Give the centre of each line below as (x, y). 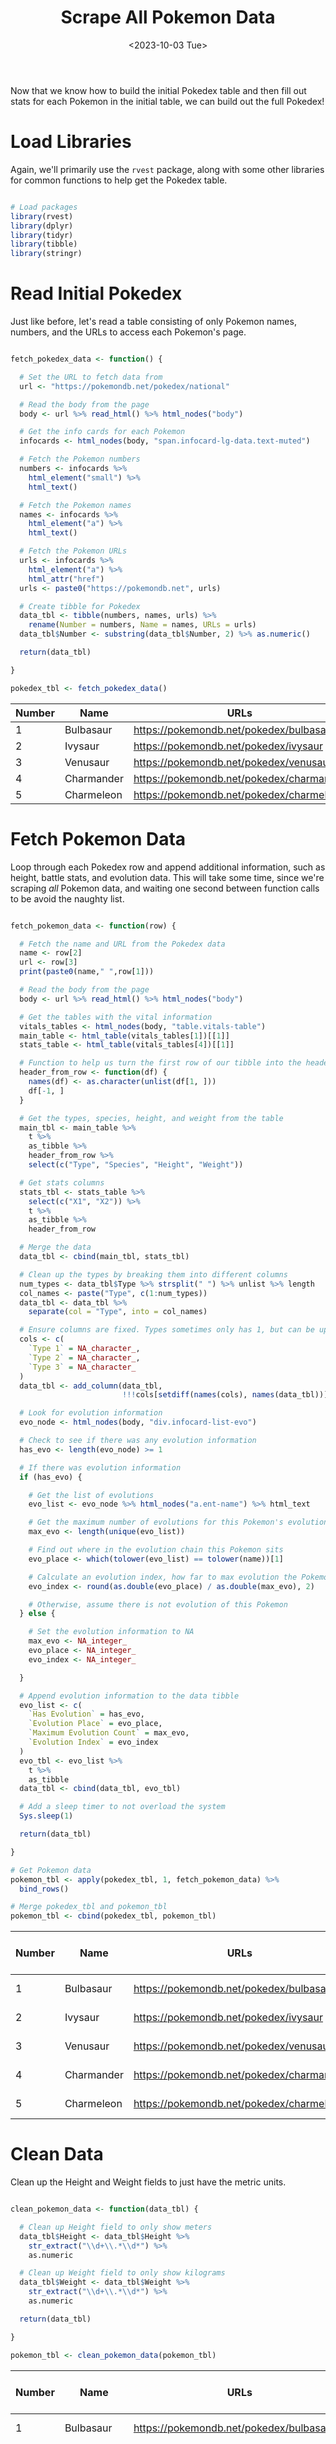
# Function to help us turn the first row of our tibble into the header (176, 1063)
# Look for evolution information (91, 1413)
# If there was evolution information (100, 1467)
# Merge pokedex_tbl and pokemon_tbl (89, 1907)
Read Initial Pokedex (96, 293)
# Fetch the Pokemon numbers (80, 459)
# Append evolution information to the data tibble (129, 1696)
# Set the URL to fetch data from (91, 377)
